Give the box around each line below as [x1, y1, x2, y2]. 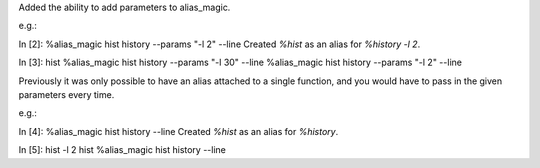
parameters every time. [18, 88, 115, 100]
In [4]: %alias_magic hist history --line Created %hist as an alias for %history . [18, 125, 339, 137]
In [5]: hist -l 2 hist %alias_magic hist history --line [18, 144, 227, 156]
